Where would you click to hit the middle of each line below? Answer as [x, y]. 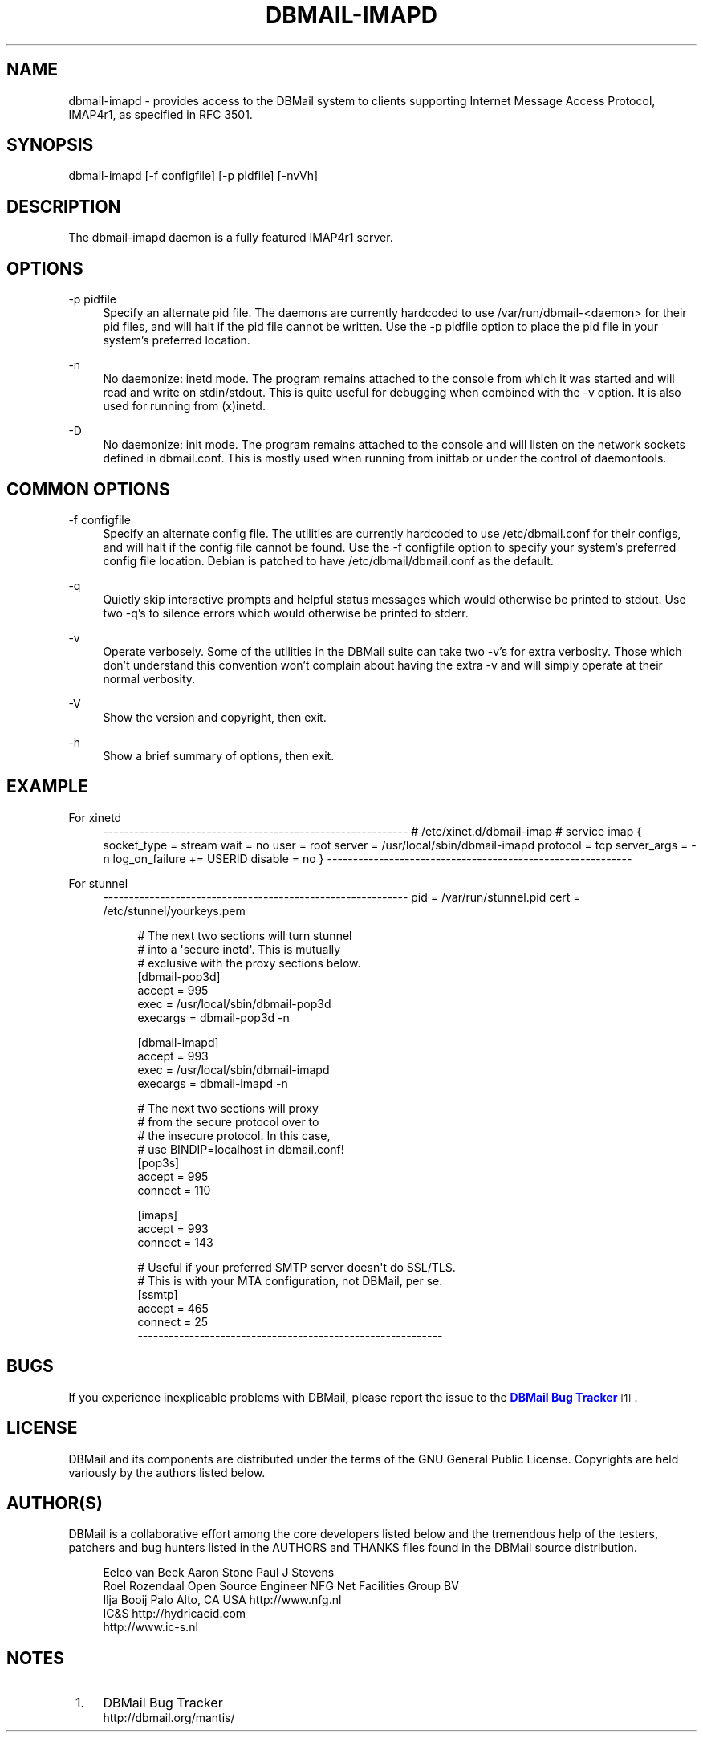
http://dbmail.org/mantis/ [169, 1718]
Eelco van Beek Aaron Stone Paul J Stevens [219, 1573]
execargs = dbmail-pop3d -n [213, 1017]
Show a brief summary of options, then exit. [219, 755]
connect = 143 [175, 1242]
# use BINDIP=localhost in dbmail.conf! [241, 1149]
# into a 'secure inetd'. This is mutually [239, 949]
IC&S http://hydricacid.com [175, 1614]
